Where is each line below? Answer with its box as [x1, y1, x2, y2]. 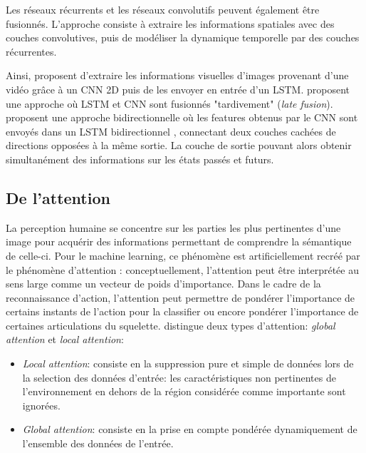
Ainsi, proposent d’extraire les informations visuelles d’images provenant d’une [6, 68, 349, 83]
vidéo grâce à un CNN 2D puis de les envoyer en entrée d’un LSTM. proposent [6, 81, 350, 96]
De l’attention [6, 186, 110, 208]
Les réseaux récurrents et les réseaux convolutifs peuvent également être [6, 2, 320, 16]
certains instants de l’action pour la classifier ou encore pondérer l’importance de [6, 304, 359, 319]
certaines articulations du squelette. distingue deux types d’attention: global [6, 317, 335, 332]
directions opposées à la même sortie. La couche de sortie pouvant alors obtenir [6, 138, 352, 153]
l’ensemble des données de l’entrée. [22, 436, 174, 451]
